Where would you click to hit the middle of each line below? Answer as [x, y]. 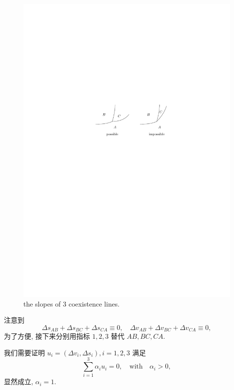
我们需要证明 [24, 352]
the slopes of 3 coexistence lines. [72, 303]
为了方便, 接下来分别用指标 [47, 336]
